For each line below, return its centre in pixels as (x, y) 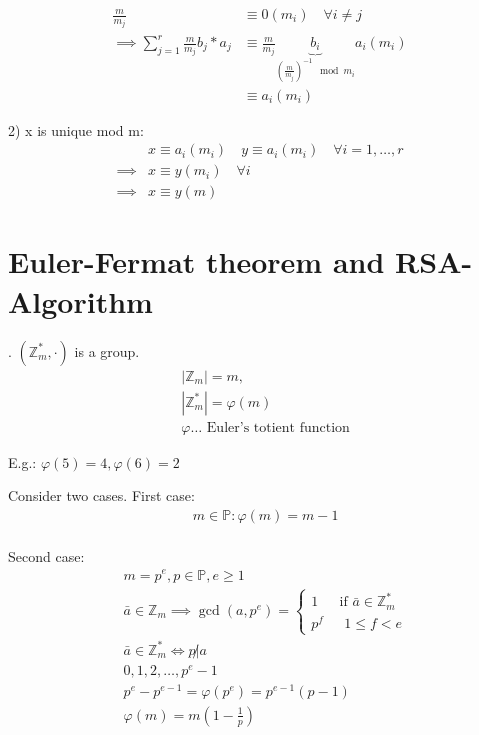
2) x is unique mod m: (76, 129)
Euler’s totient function (278, 427)
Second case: (46, 555)
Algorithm (80, 300)
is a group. (107, 350)
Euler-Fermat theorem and (196, 261)
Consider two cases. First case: (101, 495)
